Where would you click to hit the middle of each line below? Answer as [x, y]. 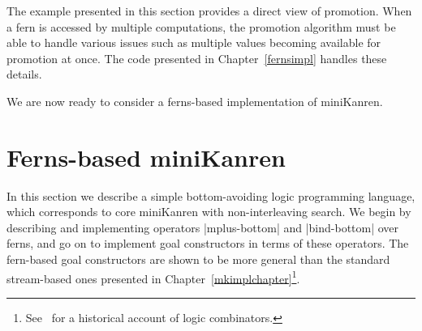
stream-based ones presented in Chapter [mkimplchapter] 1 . [153, 277]
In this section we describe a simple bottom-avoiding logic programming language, [211, 195]
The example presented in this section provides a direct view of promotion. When [209, 11]
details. [24, 74]
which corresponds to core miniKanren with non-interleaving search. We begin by [209, 212]
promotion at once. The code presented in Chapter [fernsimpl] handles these [197, 58]
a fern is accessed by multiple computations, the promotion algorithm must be [201, 26]
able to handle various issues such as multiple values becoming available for [194, 42]
